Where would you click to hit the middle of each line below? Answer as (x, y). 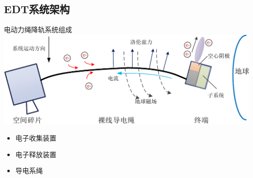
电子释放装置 (36, 154)
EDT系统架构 (37, 9)
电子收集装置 (36, 137)
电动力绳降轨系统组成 (38, 29)
